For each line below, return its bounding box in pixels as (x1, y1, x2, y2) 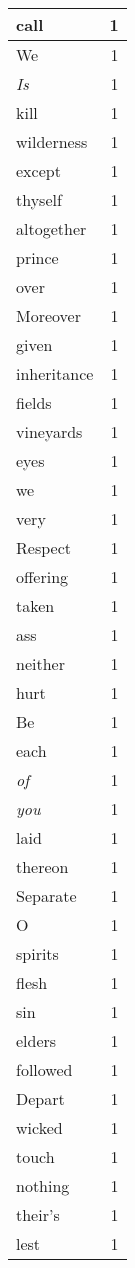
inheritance (16, 362, 94, 385)
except (16, 159, 61, 182)
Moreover (16, 304, 81, 327)
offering (16, 565, 69, 588)
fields (16, 391, 52, 414)
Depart (16, 1087, 65, 1110)
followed (16, 1058, 73, 1081)
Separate (16, 884, 77, 907)
